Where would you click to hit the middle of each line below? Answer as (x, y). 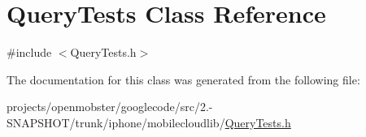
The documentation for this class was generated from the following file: (183, 79)
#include (29, 52)
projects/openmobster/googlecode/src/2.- (110, 107)
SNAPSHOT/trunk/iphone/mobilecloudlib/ (116, 122)
